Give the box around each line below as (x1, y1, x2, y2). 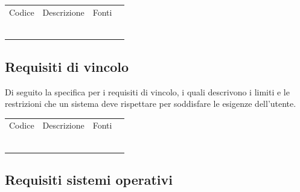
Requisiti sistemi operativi (5, 170, 173, 189)
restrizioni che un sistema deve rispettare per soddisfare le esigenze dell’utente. (5, 97, 296, 110)
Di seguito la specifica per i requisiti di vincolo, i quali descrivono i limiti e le (5, 85, 290, 98)
